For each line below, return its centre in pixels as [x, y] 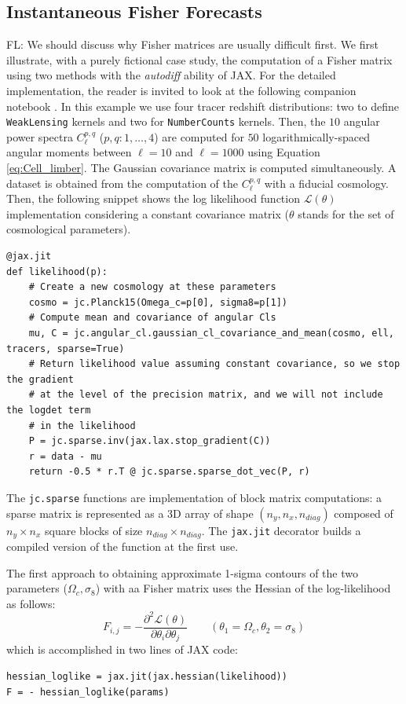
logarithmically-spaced [316, 136]
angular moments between [69, 152]
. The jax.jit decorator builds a [281, 530]
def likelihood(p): [57, 271]
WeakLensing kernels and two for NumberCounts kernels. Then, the [166, 121]
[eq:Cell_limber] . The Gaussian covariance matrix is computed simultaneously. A [201, 168]
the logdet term [49, 410]
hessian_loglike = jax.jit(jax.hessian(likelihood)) [147, 676]
